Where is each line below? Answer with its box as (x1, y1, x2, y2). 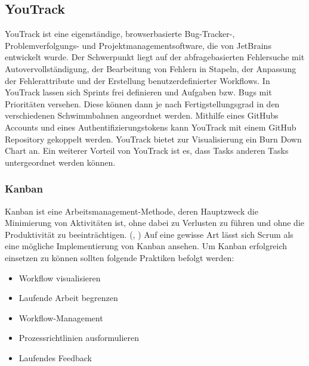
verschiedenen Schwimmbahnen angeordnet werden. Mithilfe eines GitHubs (5, 109, 279, 122)
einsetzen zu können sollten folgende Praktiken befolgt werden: (5, 251, 234, 263)
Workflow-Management (18, 311, 103, 324)
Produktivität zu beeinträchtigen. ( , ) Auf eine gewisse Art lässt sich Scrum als (5, 228, 293, 240)
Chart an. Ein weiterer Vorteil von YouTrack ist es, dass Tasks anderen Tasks (5, 144, 289, 157)
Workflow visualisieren (18, 271, 101, 284)
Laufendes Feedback (18, 351, 92, 364)
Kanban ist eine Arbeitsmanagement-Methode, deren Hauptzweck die (5, 204, 258, 217)
